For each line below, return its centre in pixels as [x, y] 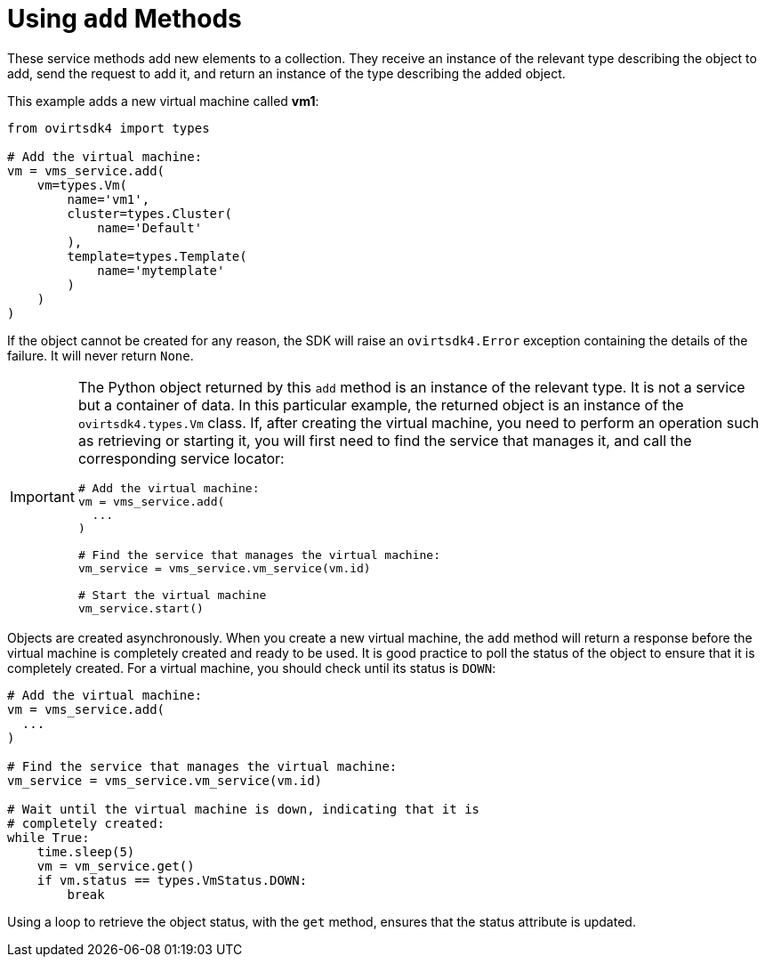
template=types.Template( [157, 256]
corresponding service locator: [181, 458]
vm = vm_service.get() [116, 866]
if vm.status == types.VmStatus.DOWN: [172, 880]
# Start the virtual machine [172, 595]
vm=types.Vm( [82, 185]
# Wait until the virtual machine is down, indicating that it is [244, 809]
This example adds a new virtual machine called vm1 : [163, 101]
